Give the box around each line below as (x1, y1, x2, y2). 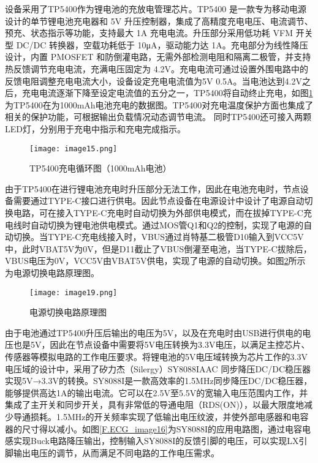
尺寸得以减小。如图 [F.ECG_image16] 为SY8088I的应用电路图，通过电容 (21, 422, 303, 435)
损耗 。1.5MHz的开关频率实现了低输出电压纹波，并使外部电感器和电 (30, 410, 300, 423)
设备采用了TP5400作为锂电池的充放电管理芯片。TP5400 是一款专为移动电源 (5, 2, 306, 15)
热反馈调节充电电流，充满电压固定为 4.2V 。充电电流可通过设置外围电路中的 (5, 62, 309, 75)
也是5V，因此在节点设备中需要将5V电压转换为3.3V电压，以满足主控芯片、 (13, 338, 310, 351)
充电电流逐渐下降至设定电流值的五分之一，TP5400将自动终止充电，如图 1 (21, 86, 313, 99)
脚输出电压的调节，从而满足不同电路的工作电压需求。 (5, 446, 219, 459)
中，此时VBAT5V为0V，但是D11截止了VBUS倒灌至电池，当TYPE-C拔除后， (5, 242, 312, 255)
